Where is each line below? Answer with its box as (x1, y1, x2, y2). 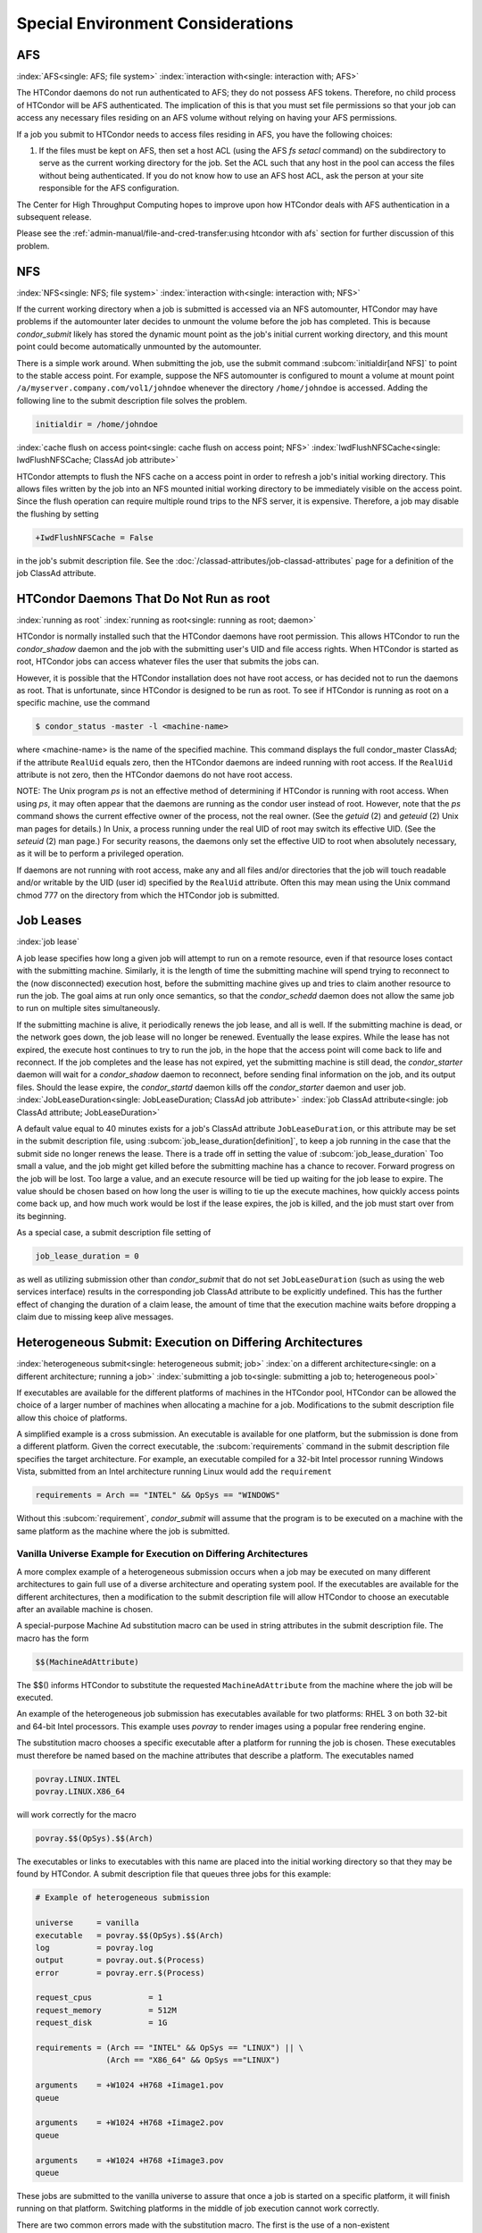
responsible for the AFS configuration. (38, 183, 179, 194)
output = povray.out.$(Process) (35, 1955, 205, 1965)
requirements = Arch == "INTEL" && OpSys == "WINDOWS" (35, 1490, 280, 1501)
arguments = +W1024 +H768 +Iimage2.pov (35, 2118, 224, 2128)
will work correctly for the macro (16, 1809, 137, 1819)
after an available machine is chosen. (16, 1603, 154, 1614)
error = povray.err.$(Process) (35, 1968, 205, 1978)
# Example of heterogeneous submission (35, 1893, 210, 1903)
